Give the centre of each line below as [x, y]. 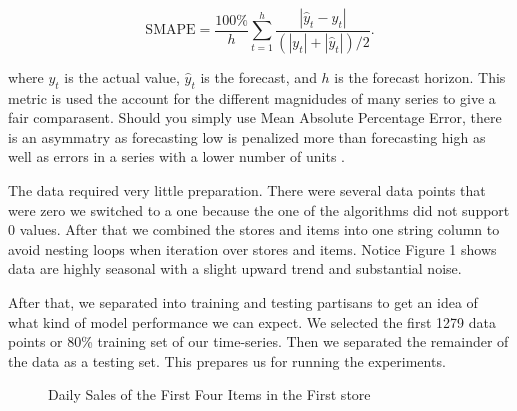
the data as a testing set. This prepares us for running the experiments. [227, 360]
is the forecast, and [258, 76]
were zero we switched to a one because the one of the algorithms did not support [259, 209]
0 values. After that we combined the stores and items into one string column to [254, 229]
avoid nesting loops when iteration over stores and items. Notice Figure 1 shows [252, 248]
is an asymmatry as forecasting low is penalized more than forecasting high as [247, 136]
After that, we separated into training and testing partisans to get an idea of [243, 302]
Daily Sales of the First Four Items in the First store [209, 394]
